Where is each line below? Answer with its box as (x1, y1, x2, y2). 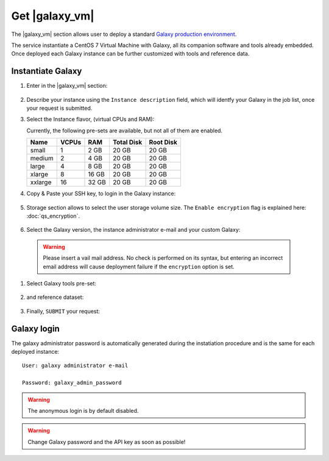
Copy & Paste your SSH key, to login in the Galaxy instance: (26, 190, 176, 198)
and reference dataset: (26, 293, 84, 301)
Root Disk (149, 138, 178, 146)
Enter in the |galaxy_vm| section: (26, 82, 108, 90)
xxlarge (30, 178, 52, 187)
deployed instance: (11, 348, 60, 355)
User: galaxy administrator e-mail (22, 362, 129, 369)
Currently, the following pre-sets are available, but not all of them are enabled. (26, 127, 222, 134)
